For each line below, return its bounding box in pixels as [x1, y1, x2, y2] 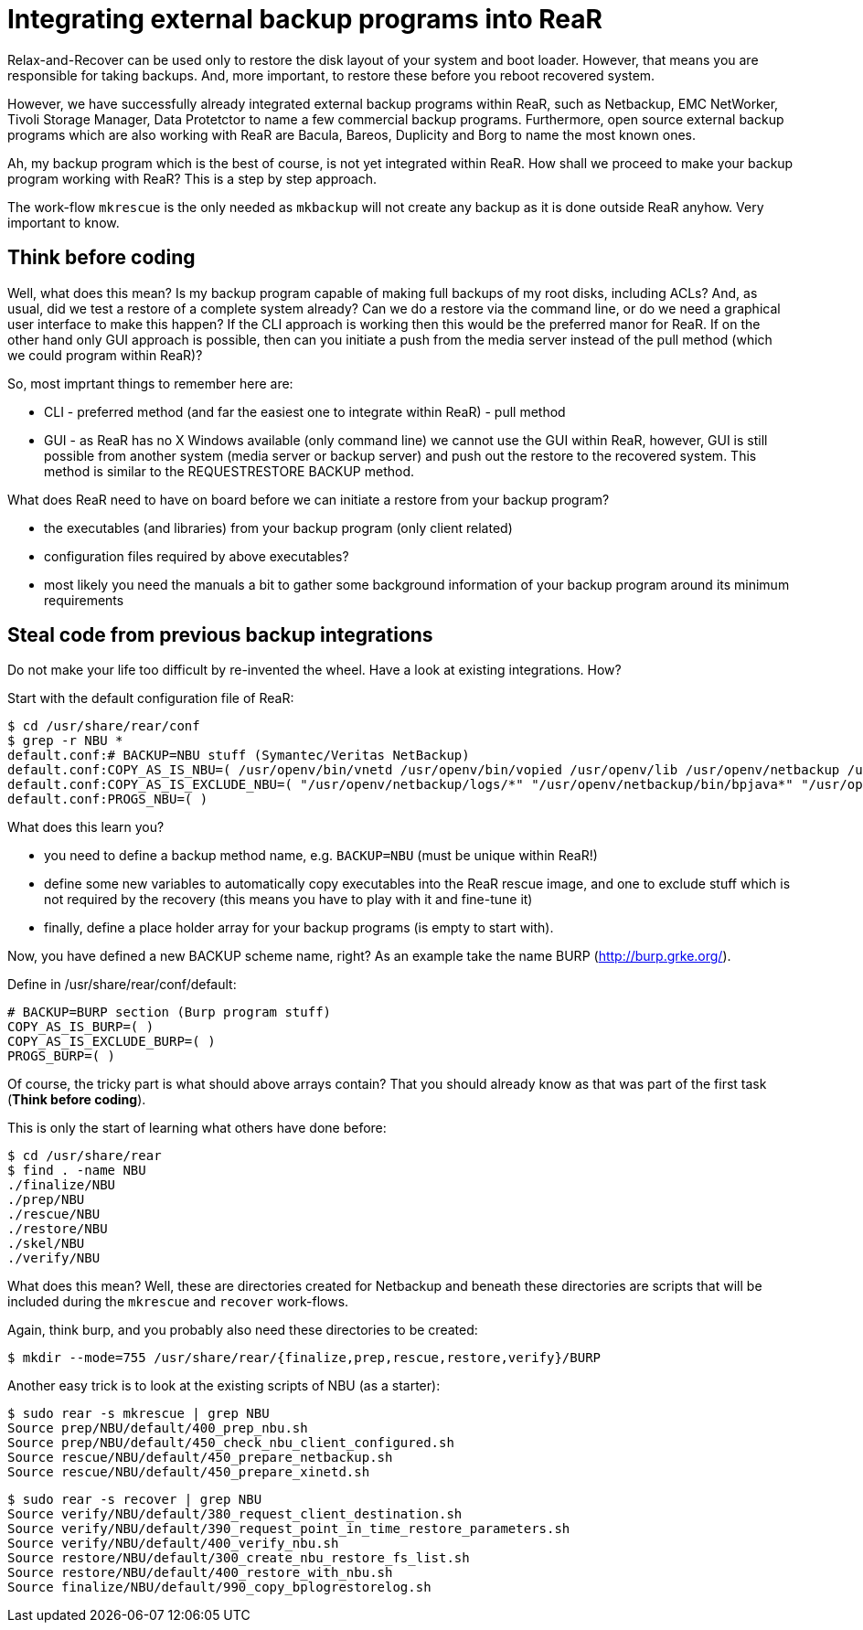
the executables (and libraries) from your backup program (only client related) [44, 519, 513, 536]
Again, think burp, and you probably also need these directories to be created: [7, 1322, 478, 1338]
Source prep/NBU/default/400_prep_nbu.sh [7, 1421, 308, 1436]
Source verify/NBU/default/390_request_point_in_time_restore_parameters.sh [7, 1521, 570, 1537]
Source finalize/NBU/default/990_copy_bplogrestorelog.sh [7, 1580, 431, 1595]
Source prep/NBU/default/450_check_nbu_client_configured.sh [7, 1435, 454, 1451]
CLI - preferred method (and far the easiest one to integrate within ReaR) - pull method [44, 403, 566, 420]
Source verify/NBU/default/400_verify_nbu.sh [7, 1536, 339, 1551]
